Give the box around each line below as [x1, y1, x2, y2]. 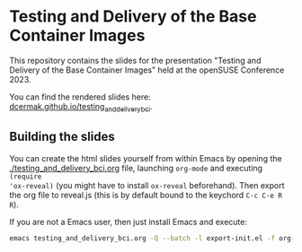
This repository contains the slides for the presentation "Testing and [9, 55, 262, 65]
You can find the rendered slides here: [9, 91, 151, 102]
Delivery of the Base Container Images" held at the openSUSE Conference [9, 65, 285, 75]
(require [9, 172, 42, 181]
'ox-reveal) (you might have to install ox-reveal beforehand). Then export [9, 179, 285, 190]
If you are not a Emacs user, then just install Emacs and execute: [9, 216, 247, 227]
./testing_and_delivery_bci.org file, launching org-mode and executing [9, 162, 263, 173]
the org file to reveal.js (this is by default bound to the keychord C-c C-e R [9, 189, 283, 200]
